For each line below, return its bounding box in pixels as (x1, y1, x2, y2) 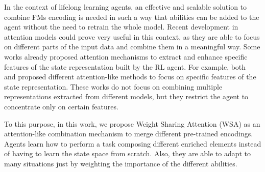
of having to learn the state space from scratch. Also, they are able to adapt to (4, 148, 251, 159)
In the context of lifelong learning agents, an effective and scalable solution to (4, 2, 247, 12)
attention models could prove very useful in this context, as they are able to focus (4, 31, 260, 42)
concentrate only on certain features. (4, 101, 118, 111)
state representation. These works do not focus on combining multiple (4, 81, 223, 92)
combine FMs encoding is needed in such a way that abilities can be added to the (4, 11, 259, 22)
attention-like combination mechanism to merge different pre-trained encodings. (4, 128, 253, 139)
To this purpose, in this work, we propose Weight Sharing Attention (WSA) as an (4, 118, 260, 129)
